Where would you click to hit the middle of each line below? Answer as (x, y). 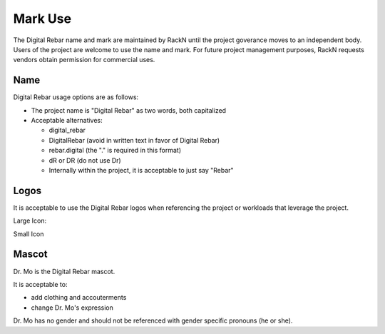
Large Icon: (30, 221)
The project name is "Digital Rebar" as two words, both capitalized (129, 110)
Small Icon (29, 234)
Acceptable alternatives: (67, 121)
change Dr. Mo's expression (72, 308)
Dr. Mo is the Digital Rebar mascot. (64, 271)
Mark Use (42, 19)
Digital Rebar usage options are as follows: (76, 97)
